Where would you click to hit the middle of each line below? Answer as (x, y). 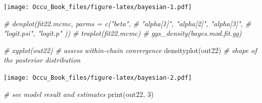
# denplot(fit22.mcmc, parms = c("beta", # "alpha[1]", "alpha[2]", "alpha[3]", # (127, 23)
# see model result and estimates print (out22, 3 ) (79, 94)
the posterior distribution (42, 60)
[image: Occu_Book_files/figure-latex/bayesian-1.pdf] (98, 7)
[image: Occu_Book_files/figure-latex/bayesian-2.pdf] (98, 78)
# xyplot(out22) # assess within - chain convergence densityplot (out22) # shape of (130, 50)
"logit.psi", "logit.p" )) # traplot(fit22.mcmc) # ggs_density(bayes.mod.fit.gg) (123, 33)
